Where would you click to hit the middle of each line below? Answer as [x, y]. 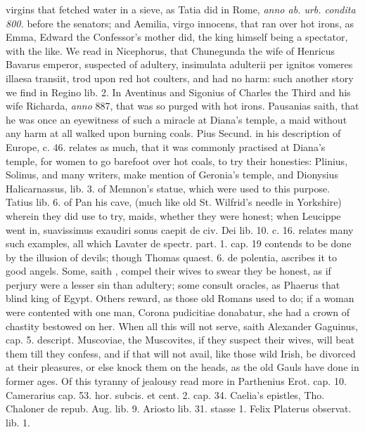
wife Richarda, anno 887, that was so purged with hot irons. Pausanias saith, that [182, 106]
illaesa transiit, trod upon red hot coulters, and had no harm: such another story [180, 78]
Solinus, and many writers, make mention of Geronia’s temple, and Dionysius [172, 175]
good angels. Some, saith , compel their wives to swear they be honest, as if [168, 271]
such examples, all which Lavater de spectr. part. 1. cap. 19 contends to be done [179, 243]
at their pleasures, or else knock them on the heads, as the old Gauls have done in [182, 367]
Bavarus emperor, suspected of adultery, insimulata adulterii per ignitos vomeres [179, 64]
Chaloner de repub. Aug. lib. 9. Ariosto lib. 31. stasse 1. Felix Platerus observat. [179, 408]
